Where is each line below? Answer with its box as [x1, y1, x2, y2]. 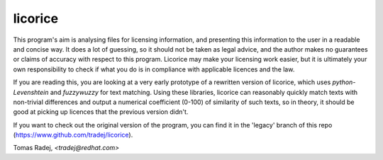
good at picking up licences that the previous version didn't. [13, 108, 189, 116]
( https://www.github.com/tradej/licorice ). [13, 131, 133, 139]
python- [332, 78, 356, 86]
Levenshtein [13, 88, 49, 96]
